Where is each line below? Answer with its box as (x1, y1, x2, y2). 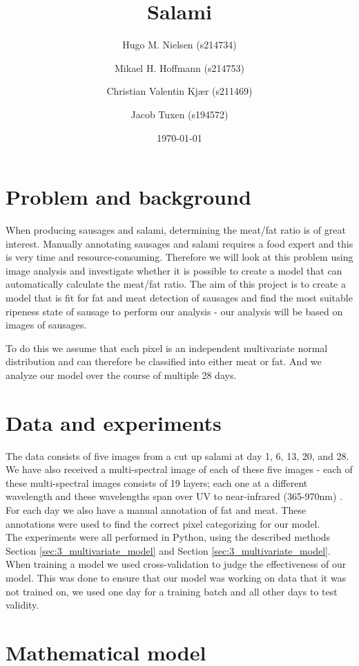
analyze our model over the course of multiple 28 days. (6, 367, 237, 382)
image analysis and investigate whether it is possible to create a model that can (6, 263, 342, 277)
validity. (6, 598, 39, 612)
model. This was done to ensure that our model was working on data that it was (6, 571, 347, 585)
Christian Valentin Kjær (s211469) (106, 84, 253, 98)
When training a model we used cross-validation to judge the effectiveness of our (6, 557, 347, 571)
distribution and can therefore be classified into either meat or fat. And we (6, 354, 322, 369)
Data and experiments (6, 408, 222, 436)
